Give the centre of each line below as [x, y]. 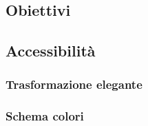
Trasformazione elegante [74, 84]
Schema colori [45, 116]
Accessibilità [51, 51]
